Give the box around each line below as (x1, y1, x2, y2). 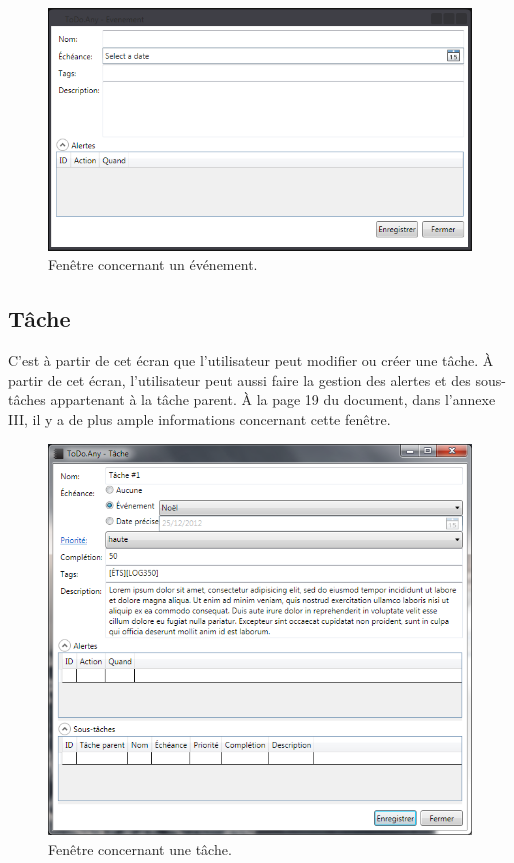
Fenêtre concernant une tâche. (48, 838, 232, 859)
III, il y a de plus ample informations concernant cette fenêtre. (8, 409, 391, 429)
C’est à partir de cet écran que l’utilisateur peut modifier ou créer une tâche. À (8, 350, 494, 371)
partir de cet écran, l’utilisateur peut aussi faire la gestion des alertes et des (8, 369, 471, 390)
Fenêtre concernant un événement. (48, 254, 258, 275)
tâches (8, 389, 46, 410)
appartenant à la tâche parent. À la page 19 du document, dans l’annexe (50, 389, 496, 410)
